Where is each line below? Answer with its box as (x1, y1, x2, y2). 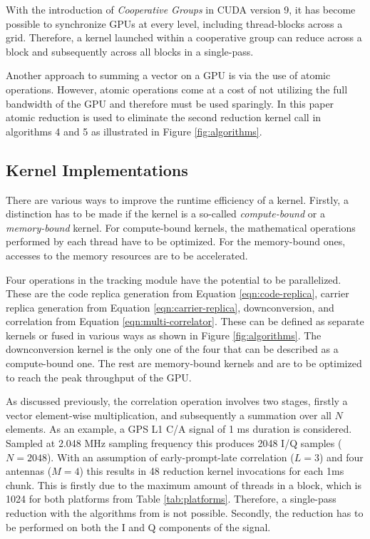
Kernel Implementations (6, 158, 188, 180)
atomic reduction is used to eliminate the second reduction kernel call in (6, 110, 322, 125)
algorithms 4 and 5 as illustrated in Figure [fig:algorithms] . (6, 123, 262, 138)
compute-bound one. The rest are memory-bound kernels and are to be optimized (6, 356, 362, 371)
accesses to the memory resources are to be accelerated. (6, 247, 248, 262)
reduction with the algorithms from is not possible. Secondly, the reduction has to (6, 505, 364, 520)
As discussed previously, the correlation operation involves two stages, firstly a (6, 394, 348, 409)
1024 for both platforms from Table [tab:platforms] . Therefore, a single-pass (6, 491, 336, 506)
